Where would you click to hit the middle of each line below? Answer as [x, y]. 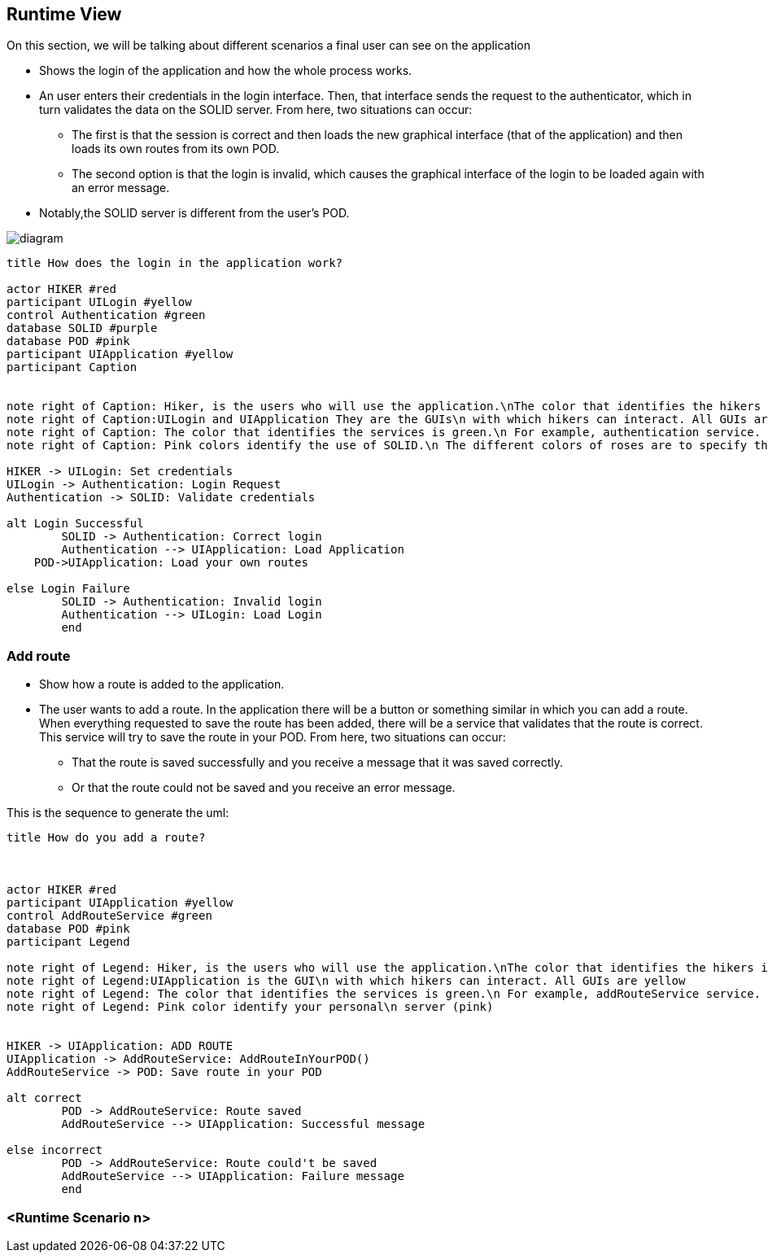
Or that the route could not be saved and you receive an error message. [264, 788]
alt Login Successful [75, 524]
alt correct [44, 1098]
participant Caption [72, 367]
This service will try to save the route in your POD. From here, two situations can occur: [273, 737]
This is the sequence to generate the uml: [118, 813]
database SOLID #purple [82, 328]
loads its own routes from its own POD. [176, 149]
